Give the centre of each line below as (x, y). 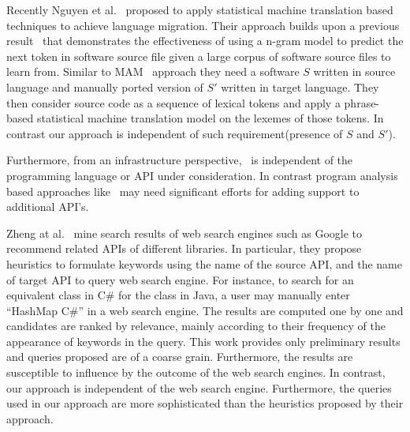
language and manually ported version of (105, 86)
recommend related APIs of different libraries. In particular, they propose (184, 248)
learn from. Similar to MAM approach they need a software (153, 71)
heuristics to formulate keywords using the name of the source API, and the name (204, 263)
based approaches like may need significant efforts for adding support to (183, 191)
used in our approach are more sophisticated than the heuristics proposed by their (205, 403)
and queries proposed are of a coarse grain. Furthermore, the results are (180, 357)
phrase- (362, 102)
